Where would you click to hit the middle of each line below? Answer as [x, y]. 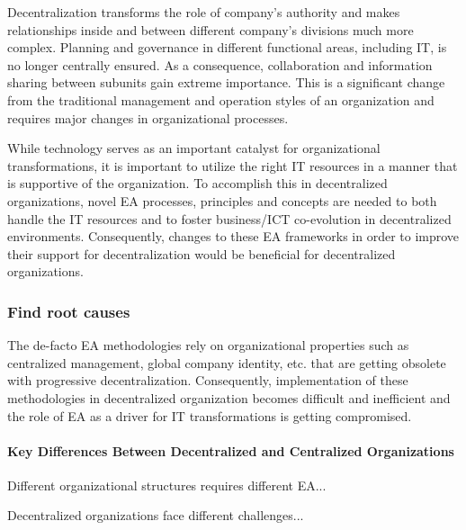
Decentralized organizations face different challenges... [156, 515]
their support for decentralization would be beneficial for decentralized [202, 253]
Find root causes [69, 311]
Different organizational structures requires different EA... [167, 485]
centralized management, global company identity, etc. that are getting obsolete [227, 362]
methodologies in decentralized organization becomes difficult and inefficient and [229, 397]
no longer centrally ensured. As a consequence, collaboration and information [220, 64]
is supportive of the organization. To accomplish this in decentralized [197, 183]
